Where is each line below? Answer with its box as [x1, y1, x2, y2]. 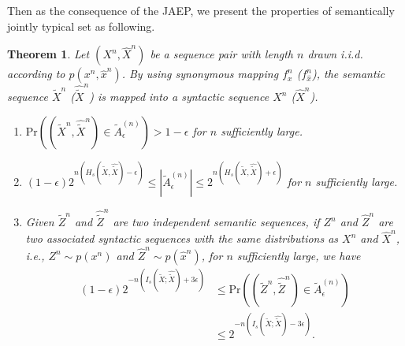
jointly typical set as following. [7, 17, 155, 34]
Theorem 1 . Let [7, 46, 90, 62]
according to [7, 65, 65, 82]
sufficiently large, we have [236, 247, 361, 263]
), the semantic [311, 65, 385, 82]
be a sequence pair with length [150, 46, 293, 62]
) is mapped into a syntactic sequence [89, 88, 269, 105]
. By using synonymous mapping [121, 65, 279, 82]
